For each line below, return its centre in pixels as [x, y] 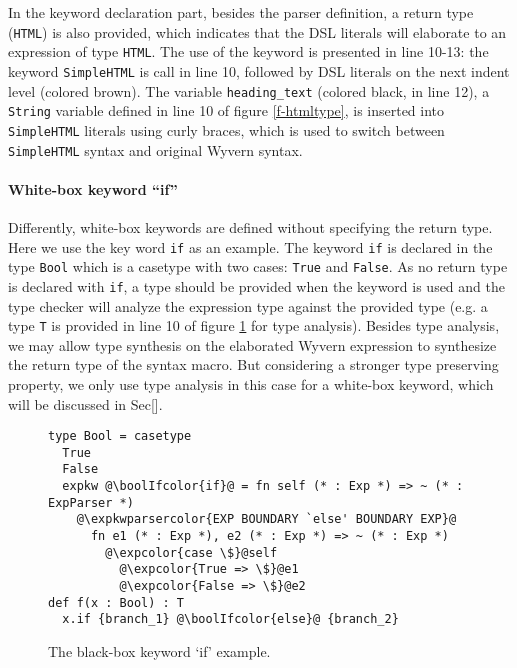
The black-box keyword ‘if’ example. [159, 651]
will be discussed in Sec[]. [85, 403]
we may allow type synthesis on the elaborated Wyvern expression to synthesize [252, 344]
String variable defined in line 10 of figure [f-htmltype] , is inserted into [226, 110]
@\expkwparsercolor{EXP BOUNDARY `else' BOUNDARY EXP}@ [266, 519]
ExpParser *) [91, 502]
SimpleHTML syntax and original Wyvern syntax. [155, 149]
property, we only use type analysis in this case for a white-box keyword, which [251, 383]
